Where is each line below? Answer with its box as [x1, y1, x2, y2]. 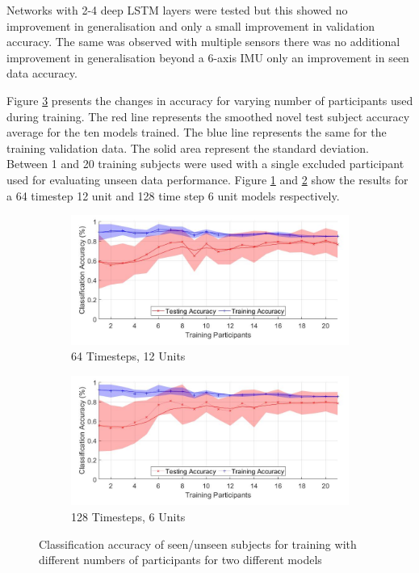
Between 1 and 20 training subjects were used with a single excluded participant [6, 155, 404, 172]
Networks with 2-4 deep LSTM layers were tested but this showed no [6, 2, 348, 18]
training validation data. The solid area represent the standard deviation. [6, 139, 369, 156]
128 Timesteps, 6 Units [71, 508, 186, 525]
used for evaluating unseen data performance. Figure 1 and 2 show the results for [6, 171, 409, 187]
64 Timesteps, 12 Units [71, 348, 186, 364]
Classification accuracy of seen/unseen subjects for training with [39, 535, 357, 552]
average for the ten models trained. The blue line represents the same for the [6, 124, 387, 141]
